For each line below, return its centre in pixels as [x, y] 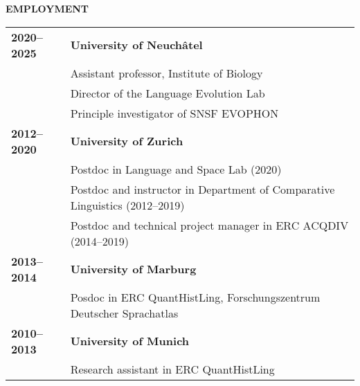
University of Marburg [133, 269]
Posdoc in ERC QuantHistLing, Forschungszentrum [195, 297]
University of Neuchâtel [136, 45]
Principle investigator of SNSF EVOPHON [174, 113]
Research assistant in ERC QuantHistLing [172, 369]
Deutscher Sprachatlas [124, 313]
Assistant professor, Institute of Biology [166, 73]
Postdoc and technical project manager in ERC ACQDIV [209, 225]
